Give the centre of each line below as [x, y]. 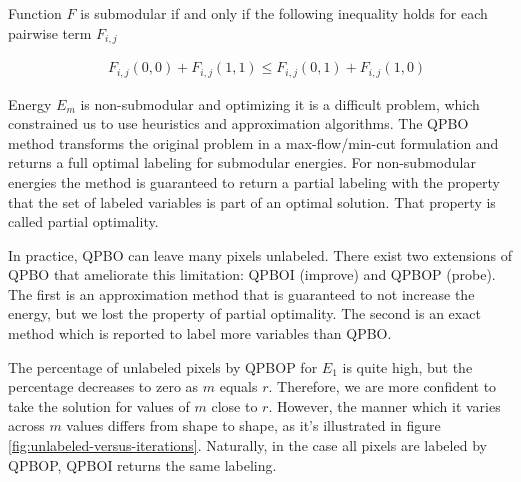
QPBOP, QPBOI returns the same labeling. [142, 464]
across [26, 425]
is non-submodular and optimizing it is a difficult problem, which [280, 103]
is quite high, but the [407, 366]
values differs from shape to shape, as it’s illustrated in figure [253, 425]
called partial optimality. [83, 221]
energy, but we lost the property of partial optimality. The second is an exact [244, 313]
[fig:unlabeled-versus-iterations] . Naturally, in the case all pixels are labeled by [247, 445]
